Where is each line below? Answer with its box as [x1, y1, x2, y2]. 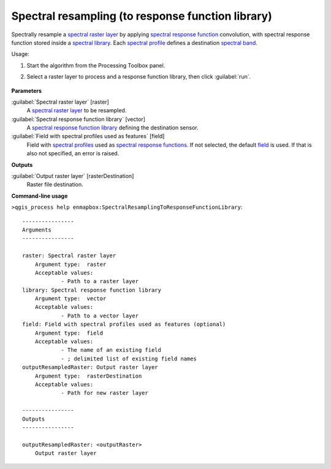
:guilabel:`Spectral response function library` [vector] [11, 115, 145, 123]
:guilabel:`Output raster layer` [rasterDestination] [11, 172, 134, 180]
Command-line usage [11, 192, 68, 200]
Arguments [22, 226, 51, 233]
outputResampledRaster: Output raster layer [22, 364, 159, 371]
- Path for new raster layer [61, 390, 148, 397]
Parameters [11, 87, 42, 95]
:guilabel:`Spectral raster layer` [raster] [11, 98, 110, 106]
